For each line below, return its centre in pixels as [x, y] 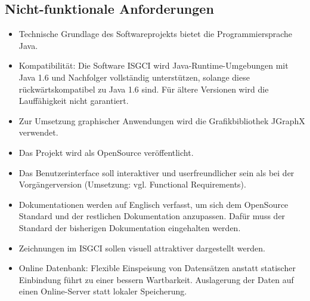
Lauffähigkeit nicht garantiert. [74, 101]
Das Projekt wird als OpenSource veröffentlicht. [106, 152]
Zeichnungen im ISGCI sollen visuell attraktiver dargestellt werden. [142, 248]
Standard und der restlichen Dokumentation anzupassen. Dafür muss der [152, 216]
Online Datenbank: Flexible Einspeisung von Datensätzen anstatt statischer [157, 268]
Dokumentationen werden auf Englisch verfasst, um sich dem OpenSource [154, 204]
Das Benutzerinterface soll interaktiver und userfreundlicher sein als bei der [156, 172]
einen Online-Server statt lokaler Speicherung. [103, 291]
